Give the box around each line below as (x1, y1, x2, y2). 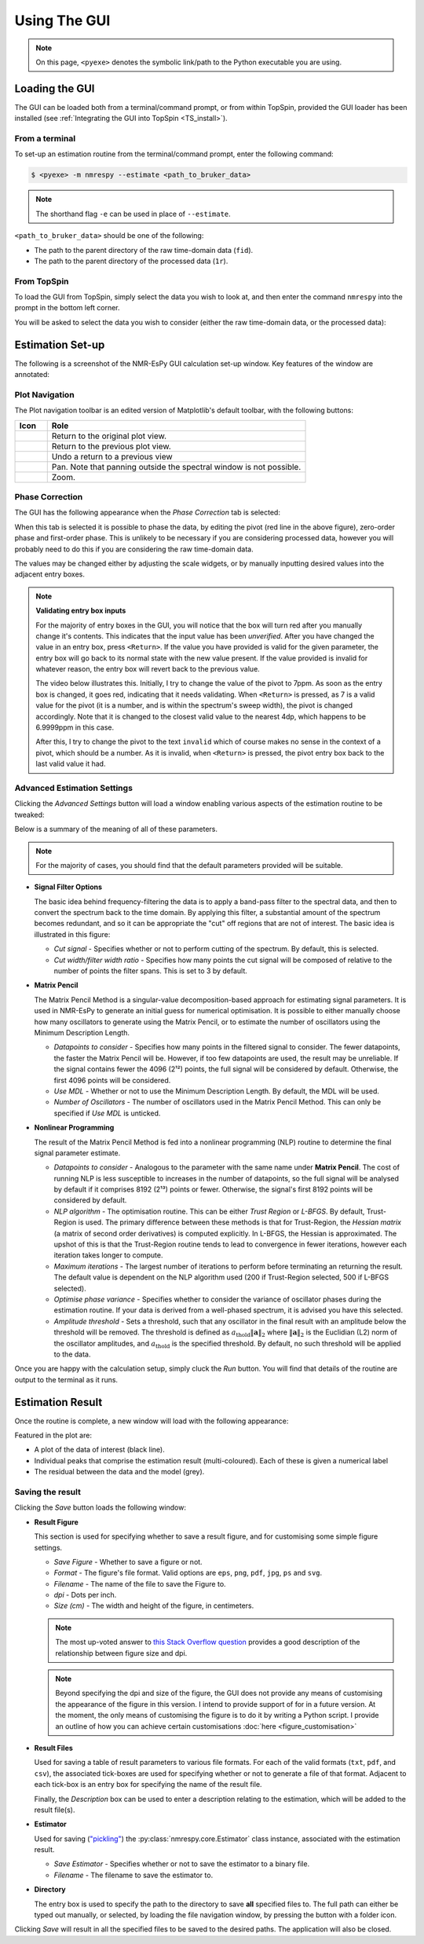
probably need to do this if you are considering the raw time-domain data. (14, 544, 254, 554)
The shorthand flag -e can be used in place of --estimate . (35, 209, 231, 218)
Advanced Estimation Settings (14, 782, 133, 793)
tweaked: (14, 810, 45, 819)
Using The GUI (14, 12, 111, 29)
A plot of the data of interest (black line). (34, 1445, 165, 1455)
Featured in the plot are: (14, 1430, 92, 1441)
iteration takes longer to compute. (53, 1250, 164, 1260)
